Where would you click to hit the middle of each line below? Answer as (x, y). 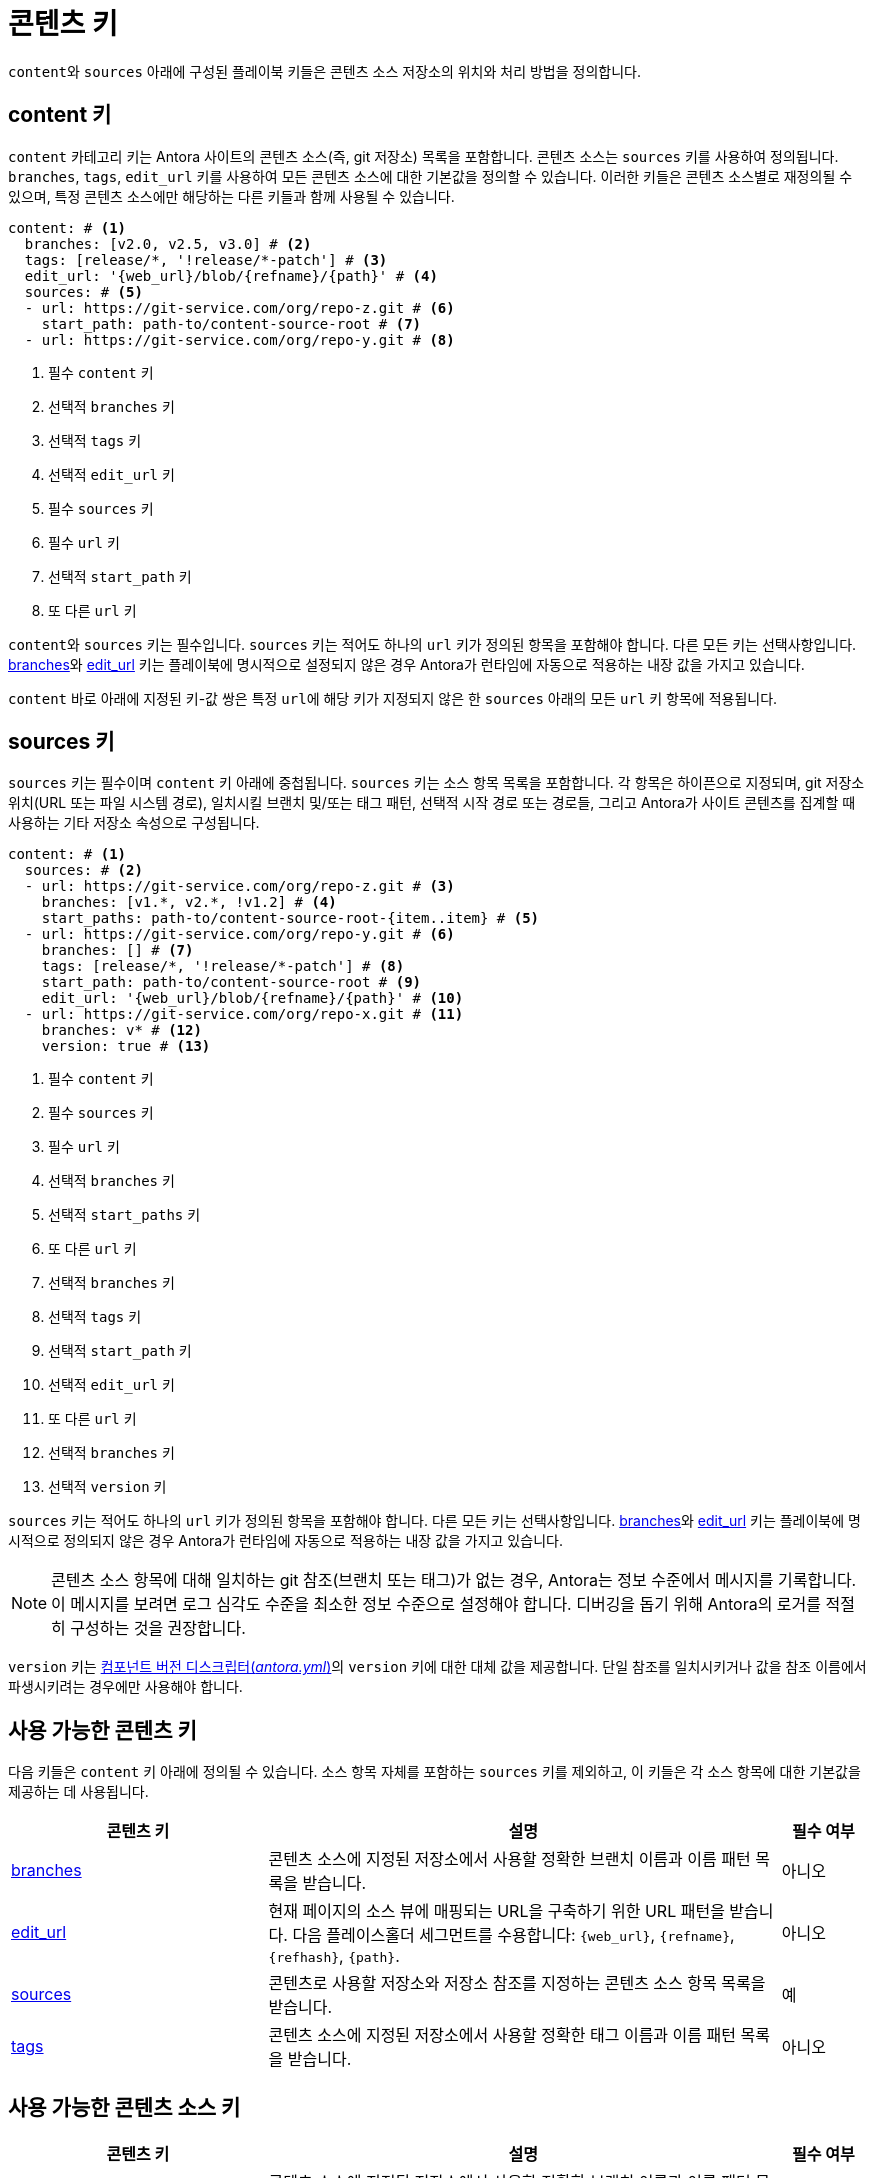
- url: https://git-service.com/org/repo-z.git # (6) (239, 307)
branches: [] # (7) (117, 950)
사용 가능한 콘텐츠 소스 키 (124, 2107)
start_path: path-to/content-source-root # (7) (231, 323)
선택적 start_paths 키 (124, 1215)
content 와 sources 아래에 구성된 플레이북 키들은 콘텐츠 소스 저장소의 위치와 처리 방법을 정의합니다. (325, 71)
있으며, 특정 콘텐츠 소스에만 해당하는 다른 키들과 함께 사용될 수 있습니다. (231, 196)
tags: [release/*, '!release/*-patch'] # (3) (206, 259)
